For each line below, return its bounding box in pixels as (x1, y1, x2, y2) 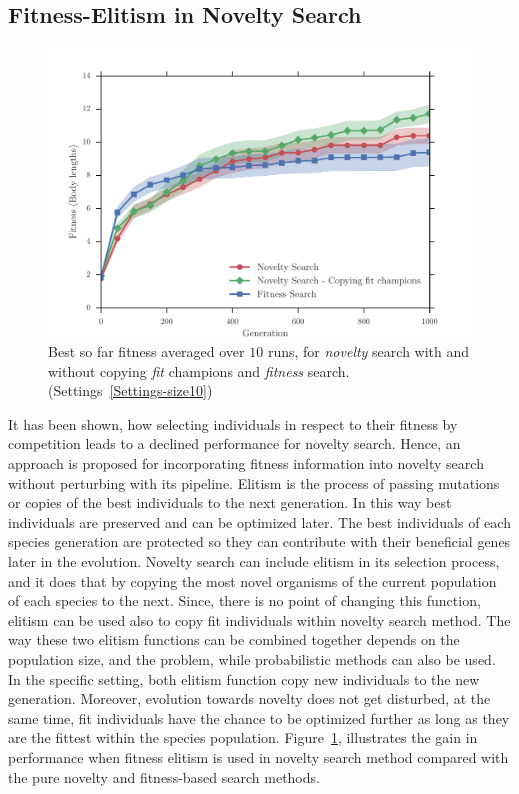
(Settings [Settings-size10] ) (48, 380, 213, 401)
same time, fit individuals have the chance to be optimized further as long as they (8, 707, 510, 728)
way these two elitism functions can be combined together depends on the (8, 629, 460, 650)
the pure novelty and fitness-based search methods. (8, 766, 320, 787)
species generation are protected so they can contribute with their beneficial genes (8, 531, 511, 552)
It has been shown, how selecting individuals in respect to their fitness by (8, 413, 458, 434)
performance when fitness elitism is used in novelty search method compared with (8, 746, 509, 767)
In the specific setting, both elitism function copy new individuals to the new (8, 668, 480, 689)
